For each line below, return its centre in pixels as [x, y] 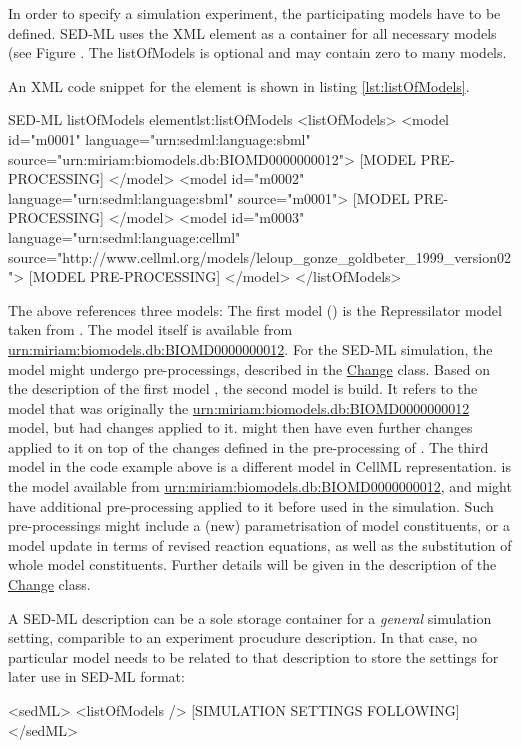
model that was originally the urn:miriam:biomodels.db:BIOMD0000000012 [239, 407]
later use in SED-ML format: [96, 676]
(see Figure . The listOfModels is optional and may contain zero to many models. [257, 52]
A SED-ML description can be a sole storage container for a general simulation [250, 617]
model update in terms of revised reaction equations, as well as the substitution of [260, 544]
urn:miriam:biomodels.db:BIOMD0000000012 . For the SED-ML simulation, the [250, 348]
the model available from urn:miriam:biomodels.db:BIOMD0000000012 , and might [260, 486]
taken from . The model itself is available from [150, 329]
